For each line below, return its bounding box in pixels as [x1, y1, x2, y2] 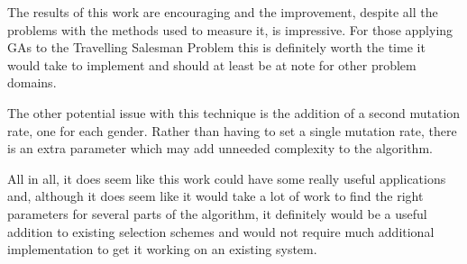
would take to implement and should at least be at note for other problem [7, 55, 417, 74]
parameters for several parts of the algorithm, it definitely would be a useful [7, 204, 427, 223]
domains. [7, 73, 57, 92]
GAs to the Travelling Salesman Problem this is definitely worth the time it [7, 38, 426, 57]
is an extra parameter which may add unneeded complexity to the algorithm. [7, 139, 433, 158]
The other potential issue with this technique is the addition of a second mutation [7, 103, 461, 122]
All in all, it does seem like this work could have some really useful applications [7, 168, 446, 187]
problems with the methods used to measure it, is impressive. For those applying [7, 20, 453, 39]
